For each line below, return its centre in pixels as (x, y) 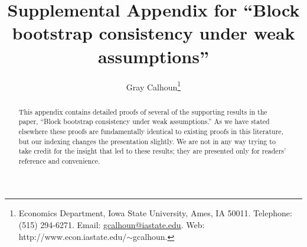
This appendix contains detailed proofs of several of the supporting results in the (143, 111)
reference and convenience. (59, 160)
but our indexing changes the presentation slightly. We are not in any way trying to (147, 141)
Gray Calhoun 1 (153, 86)
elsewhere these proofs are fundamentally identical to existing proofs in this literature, (151, 131)
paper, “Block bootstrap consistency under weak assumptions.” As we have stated (144, 121)
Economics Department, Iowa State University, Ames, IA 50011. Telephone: (155, 213)
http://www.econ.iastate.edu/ (73, 236)
